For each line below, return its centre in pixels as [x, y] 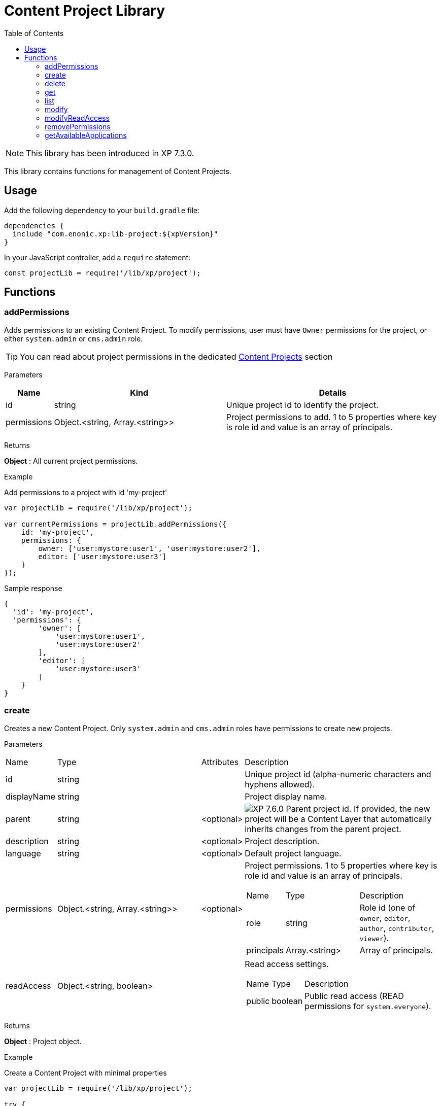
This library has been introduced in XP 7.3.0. [110, 153]
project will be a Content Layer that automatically [338, 819]
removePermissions [78, 126]
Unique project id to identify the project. [302, 405]
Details [333, 392]
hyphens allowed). [280, 784]
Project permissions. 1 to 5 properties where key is [341, 865]
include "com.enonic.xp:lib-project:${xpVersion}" [115, 234]
